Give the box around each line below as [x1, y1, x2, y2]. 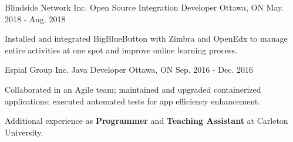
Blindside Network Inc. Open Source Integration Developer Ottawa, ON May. [5, 1, 284, 13]
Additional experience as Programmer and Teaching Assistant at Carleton [5, 114, 288, 127]
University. [5, 126, 43, 138]
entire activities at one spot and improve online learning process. [5, 43, 237, 56]
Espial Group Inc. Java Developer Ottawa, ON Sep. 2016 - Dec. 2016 [5, 63, 254, 76]
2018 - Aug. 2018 [5, 12, 66, 25]
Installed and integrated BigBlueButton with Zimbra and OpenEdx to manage [5, 32, 288, 45]
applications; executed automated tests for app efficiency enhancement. [5, 94, 261, 107]
